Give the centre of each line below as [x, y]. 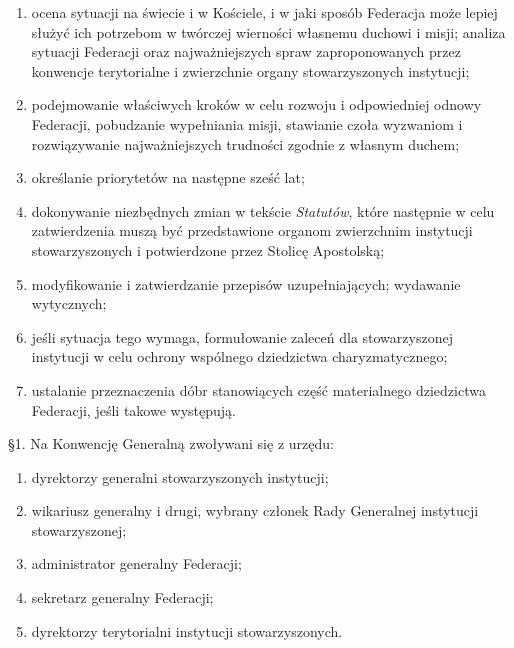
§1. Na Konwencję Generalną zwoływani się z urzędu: [171, 443]
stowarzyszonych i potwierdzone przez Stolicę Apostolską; [208, 249]
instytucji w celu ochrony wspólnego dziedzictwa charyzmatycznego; [239, 356]
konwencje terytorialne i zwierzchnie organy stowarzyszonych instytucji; [250, 70]
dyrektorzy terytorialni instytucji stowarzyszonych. [187, 630]
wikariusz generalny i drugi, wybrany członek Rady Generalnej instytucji [255, 510]
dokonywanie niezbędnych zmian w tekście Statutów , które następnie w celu [263, 210]
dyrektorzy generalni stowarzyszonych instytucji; [180, 476]
